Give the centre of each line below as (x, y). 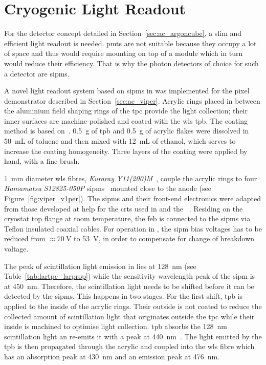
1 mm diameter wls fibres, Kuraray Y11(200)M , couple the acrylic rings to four (131, 178)
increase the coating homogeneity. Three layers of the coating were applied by (126, 151)
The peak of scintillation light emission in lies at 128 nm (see (100, 266)
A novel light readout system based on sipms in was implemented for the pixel (127, 91)
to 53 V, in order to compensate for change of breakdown (164, 238)
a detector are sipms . (37, 73)
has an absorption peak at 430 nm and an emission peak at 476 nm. (112, 356)
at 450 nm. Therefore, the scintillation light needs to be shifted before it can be (129, 286)
